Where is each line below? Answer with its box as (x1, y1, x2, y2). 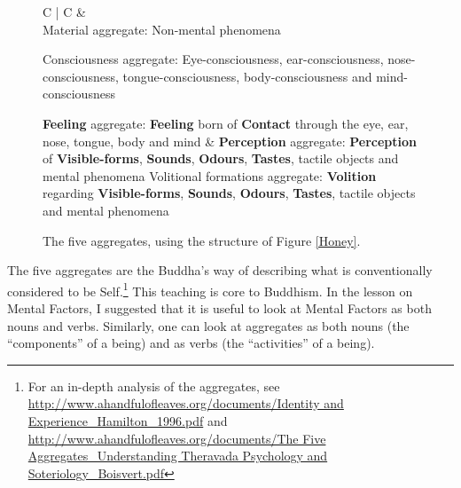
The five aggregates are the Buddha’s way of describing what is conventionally (7, 261, 433, 279)
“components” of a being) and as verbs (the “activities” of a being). (7, 334, 375, 352)
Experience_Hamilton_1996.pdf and (27, 411, 228, 429)
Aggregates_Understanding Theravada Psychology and (27, 446, 328, 465)
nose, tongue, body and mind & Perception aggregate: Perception (43, 131, 417, 150)
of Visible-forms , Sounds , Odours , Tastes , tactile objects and (43, 149, 399, 168)
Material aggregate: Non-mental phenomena (43, 20, 281, 38)
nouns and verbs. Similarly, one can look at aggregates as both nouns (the (7, 316, 410, 335)
